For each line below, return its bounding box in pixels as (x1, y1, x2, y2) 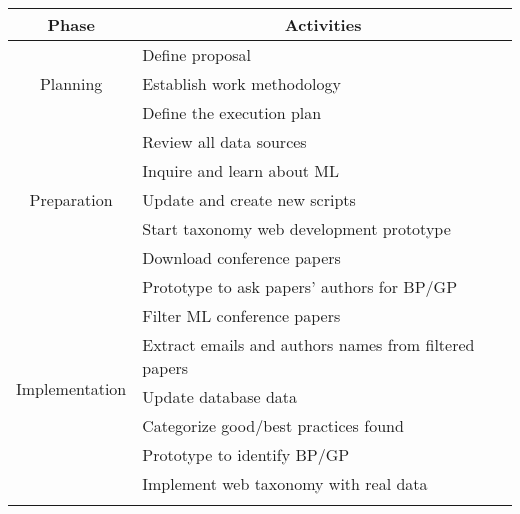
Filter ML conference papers (142, 304, 341, 327)
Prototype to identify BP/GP (142, 443, 350, 466)
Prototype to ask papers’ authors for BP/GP (142, 275, 458, 298)
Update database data (142, 385, 298, 408)
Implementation (16, 376, 127, 400)
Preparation (29, 188, 113, 211)
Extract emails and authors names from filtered (142, 333, 475, 356)
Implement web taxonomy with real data (142, 472, 428, 495)
